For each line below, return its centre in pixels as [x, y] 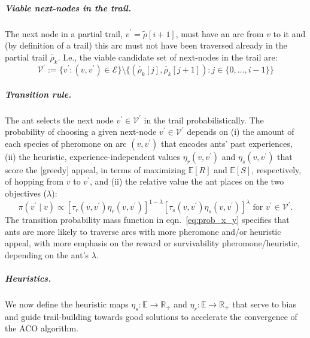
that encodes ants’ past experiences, [227, 143]
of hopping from [34, 181]
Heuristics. [28, 278]
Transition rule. [38, 94]
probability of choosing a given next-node [81, 132]
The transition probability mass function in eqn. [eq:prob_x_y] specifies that [147, 220]
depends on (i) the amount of [241, 132]
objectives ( [26, 193]
